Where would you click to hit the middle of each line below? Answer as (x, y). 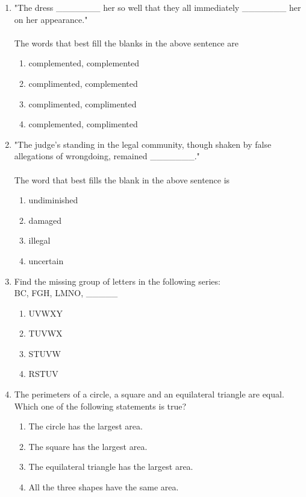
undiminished (53, 200)
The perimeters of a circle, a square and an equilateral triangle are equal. (149, 394)
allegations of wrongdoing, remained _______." (107, 156)
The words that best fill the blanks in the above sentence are (126, 43)
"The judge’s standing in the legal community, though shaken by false (143, 144)
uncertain (46, 260)
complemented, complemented (84, 63)
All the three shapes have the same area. (104, 487)
